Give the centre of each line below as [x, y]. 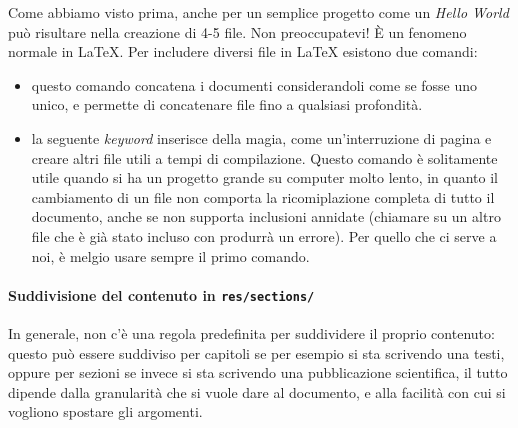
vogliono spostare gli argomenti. [105, 411]
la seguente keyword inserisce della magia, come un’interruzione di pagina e [261, 137]
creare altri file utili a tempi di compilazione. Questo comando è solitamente [264, 157]
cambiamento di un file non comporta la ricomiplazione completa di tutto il [263, 196]
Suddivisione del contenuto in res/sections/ [161, 294]
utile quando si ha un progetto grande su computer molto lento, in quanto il [264, 177]
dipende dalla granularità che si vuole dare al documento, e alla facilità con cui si [257, 391]
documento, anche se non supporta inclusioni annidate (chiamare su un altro [266, 216]
